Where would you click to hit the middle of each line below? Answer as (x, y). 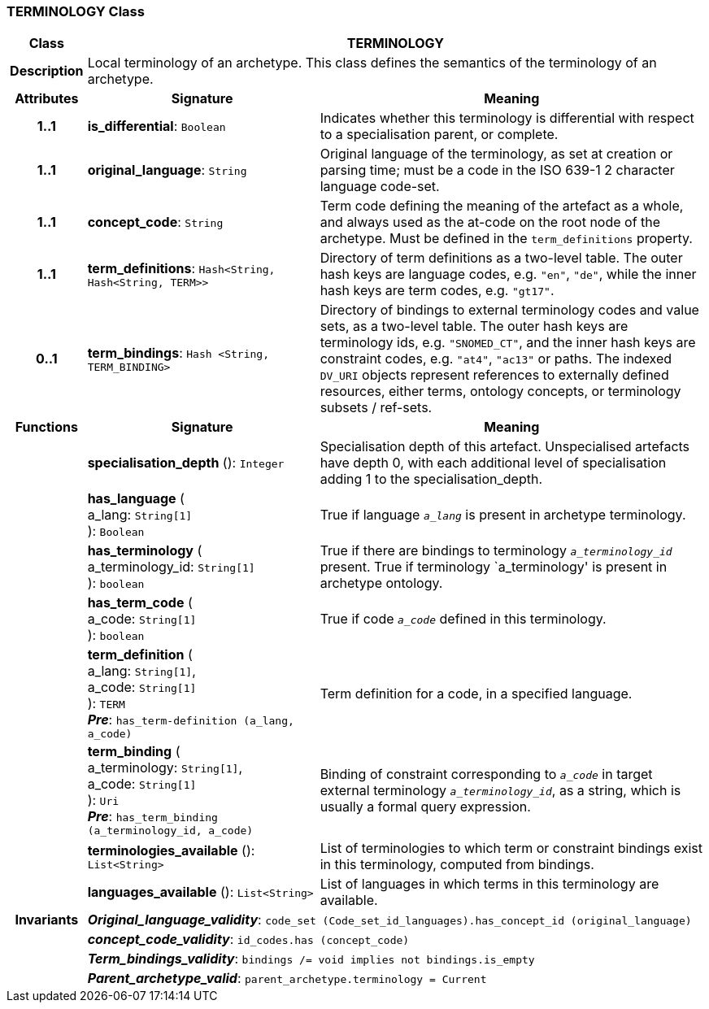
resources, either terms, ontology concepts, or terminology (500, 391)
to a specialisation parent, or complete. (439, 135)
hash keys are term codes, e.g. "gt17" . (437, 291)
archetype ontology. (381, 583)
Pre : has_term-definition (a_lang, (191, 720)
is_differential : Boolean (157, 126)
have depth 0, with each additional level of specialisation (493, 463)
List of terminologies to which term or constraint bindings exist (511, 848)
